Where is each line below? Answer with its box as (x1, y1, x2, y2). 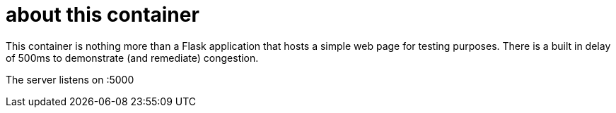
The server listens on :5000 (6, 73, 134, 86)
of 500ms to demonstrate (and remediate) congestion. (6, 51, 259, 64)
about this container (6, 3, 199, 27)
